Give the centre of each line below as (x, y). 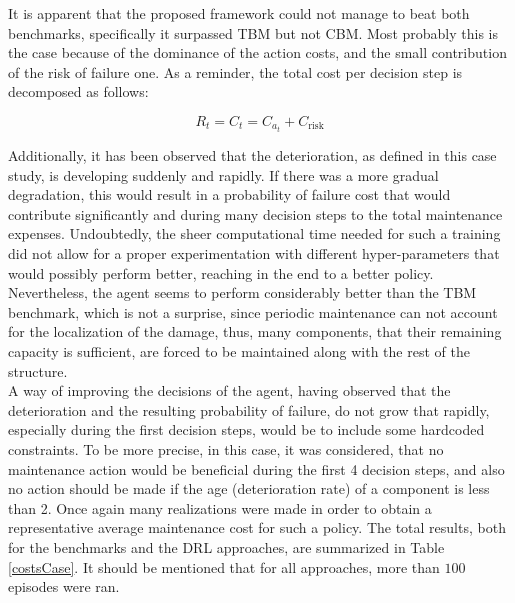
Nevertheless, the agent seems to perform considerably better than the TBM (242, 292)
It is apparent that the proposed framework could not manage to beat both (239, 13)
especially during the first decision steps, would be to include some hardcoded (246, 429)
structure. (38, 370)
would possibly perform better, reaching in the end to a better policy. (221, 272)
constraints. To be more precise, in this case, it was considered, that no (226, 448)
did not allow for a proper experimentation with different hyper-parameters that (254, 253)
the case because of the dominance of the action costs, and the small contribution (257, 52)
